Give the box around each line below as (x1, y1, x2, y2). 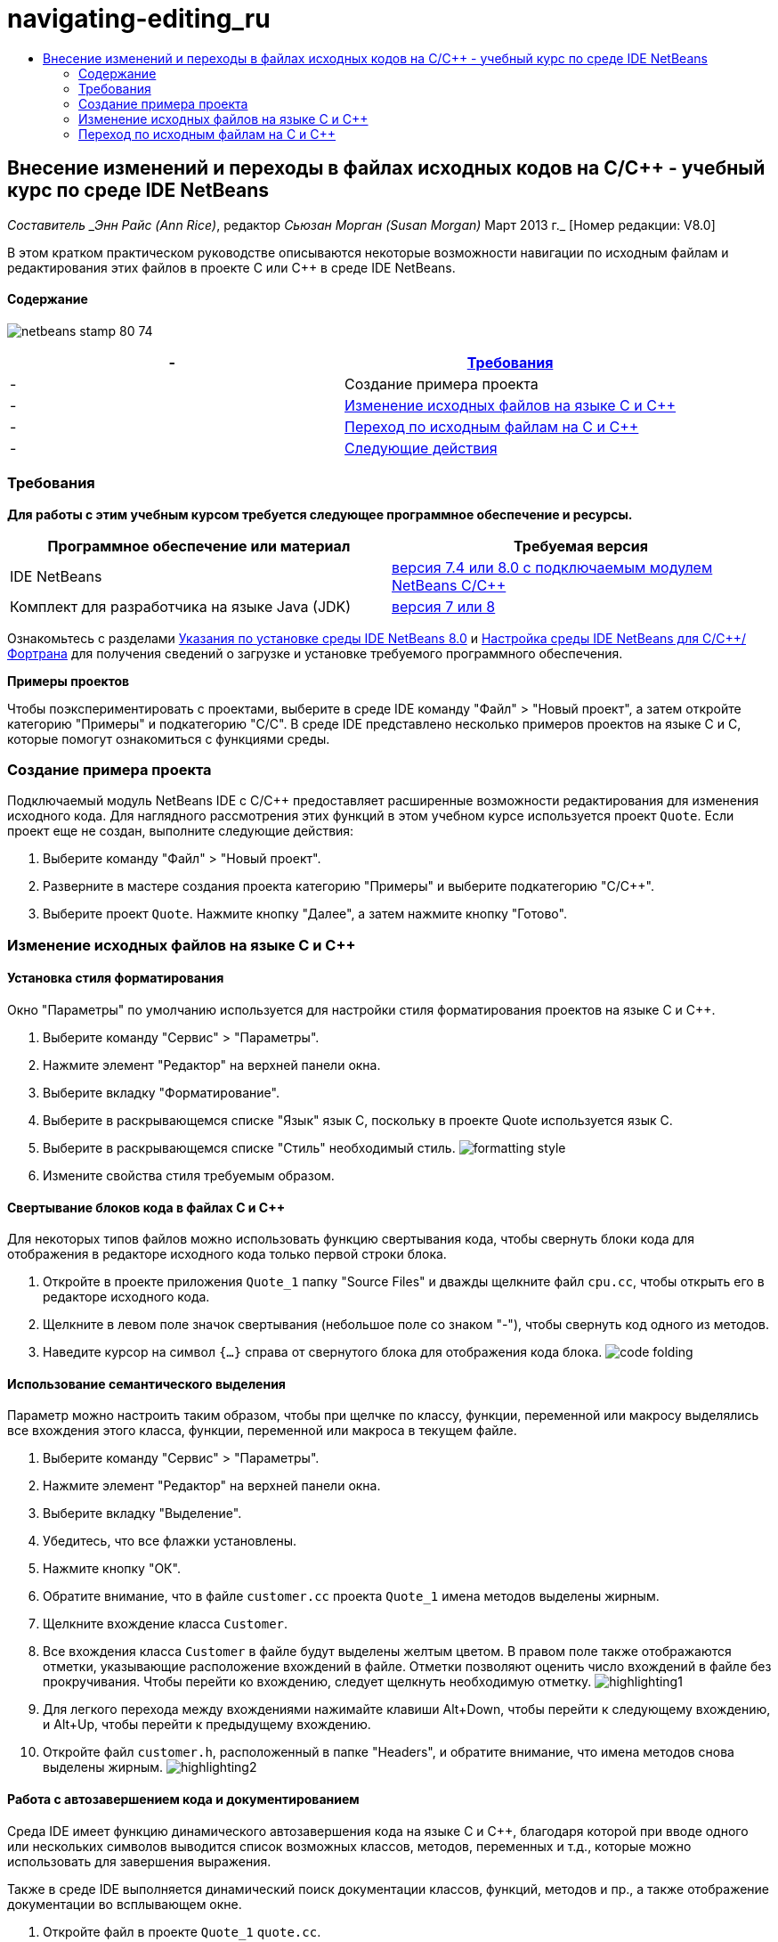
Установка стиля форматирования (7, 970, 224, 986)
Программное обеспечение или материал (47, 536, 351, 555)
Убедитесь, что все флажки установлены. (43, 1533, 297, 1549)
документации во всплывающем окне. (7, 1896, 242, 1912)
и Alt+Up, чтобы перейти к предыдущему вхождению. (43, 1717, 371, 1733)
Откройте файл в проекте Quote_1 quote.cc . (43, 1923, 321, 1939)
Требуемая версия (514, 536, 648, 555)
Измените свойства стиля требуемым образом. (43, 1167, 335, 1183)
